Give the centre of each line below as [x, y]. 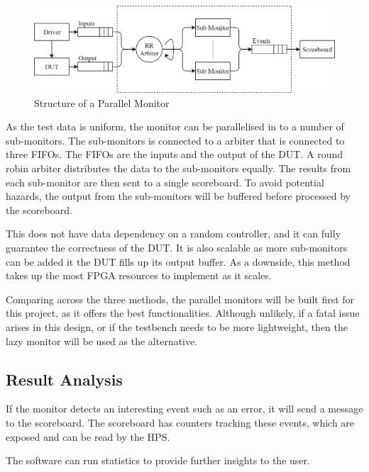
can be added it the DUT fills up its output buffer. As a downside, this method [178, 261]
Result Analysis [64, 379]
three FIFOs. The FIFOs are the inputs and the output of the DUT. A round [175, 154]
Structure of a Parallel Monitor [102, 102]
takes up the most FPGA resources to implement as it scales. [139, 275]
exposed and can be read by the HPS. [88, 436]
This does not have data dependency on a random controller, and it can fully [174, 234]
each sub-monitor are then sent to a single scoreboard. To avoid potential [165, 182]
